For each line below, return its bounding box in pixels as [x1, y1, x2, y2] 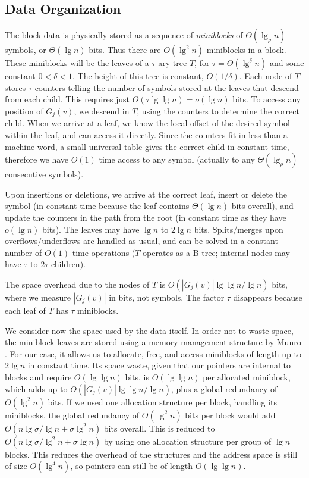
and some [269, 57, 304, 69]
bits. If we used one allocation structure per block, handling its [48, 395, 278, 408]
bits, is [125, 370, 149, 383]
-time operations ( [70, 246, 135, 258]
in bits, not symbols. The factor [109, 290, 225, 303]
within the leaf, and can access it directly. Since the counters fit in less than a [5, 129, 288, 141]
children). [51, 258, 86, 270]
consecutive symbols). [5, 168, 84, 180]
